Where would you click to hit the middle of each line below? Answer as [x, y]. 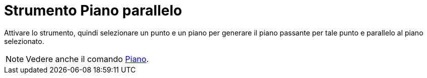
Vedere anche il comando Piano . [87, 59]
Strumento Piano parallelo [93, 10]
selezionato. [24, 41]
